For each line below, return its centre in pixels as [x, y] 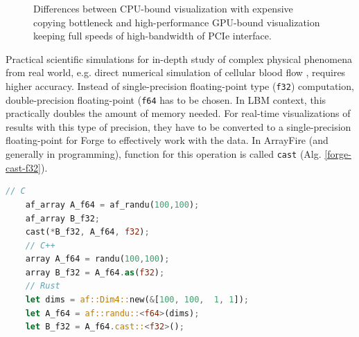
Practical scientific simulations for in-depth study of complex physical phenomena [179, 58]
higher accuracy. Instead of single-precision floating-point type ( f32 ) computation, [180, 85]
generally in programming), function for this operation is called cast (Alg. [164, 154]
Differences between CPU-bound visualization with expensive [163, 8]
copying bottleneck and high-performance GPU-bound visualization [177, 22]
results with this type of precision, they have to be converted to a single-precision [178, 126]
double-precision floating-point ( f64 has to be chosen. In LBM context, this [166, 99]
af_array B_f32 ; [63, 218]
